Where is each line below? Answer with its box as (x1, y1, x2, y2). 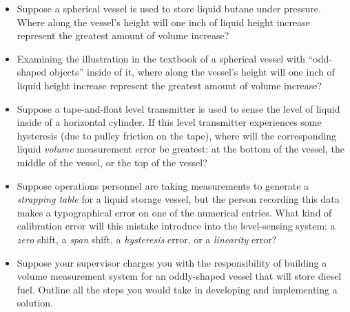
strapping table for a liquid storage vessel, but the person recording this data (17, 192, 340, 206)
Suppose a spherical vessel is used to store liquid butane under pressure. (17, 1, 321, 15)
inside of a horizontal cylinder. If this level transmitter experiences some (17, 115, 322, 129)
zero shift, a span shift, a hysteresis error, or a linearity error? (17, 232, 277, 246)
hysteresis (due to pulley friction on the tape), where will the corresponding (17, 128, 337, 142)
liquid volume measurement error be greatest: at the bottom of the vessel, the (17, 142, 344, 156)
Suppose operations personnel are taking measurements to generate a (17, 178, 309, 192)
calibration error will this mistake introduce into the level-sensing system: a (17, 219, 336, 233)
